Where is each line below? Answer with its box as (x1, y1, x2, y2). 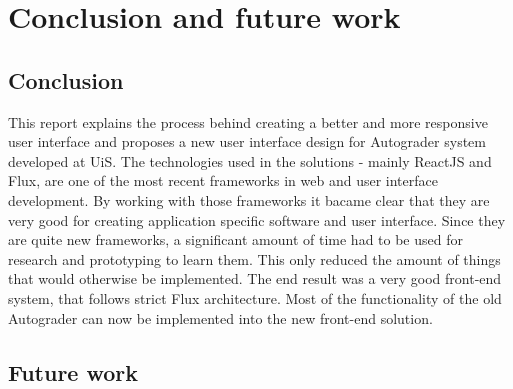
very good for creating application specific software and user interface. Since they (8, 209, 506, 230)
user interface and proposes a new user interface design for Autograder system (8, 131, 486, 152)
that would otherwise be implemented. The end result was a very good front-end (8, 268, 502, 289)
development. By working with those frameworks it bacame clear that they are (8, 189, 490, 210)
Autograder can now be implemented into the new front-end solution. (8, 307, 433, 328)
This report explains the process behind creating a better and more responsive (8, 111, 488, 132)
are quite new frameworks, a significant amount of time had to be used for (8, 229, 463, 250)
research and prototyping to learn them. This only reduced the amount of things (8, 248, 501, 269)
